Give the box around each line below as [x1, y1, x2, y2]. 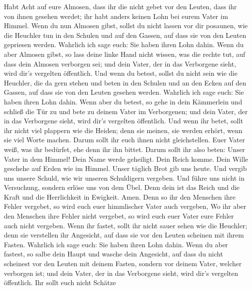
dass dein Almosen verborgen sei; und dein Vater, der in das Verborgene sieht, [4, 58, 236, 68]
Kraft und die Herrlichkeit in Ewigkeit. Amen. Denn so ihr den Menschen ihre [4, 191, 236, 202]
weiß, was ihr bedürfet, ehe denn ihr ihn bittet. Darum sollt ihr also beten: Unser [4, 144, 245, 154]
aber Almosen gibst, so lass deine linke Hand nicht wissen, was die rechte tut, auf [4, 49, 246, 59]
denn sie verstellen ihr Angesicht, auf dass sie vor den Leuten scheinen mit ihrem [4, 230, 244, 240]
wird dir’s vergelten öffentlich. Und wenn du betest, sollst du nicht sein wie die [4, 68, 237, 78]
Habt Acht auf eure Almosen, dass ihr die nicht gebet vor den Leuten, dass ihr [4, 1, 237, 11]
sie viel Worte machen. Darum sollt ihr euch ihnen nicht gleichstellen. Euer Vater [4, 135, 245, 145]
